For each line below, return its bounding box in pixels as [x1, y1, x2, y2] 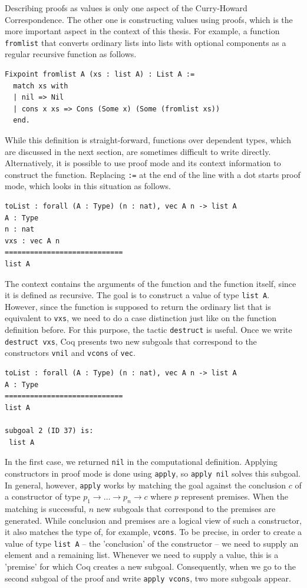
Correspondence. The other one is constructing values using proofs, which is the [5, 13, 293, 25]
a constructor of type [5, 490, 81, 503]
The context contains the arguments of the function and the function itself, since [5, 277, 296, 289]
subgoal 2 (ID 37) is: [5, 427, 94, 435]
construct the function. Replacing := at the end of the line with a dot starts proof [5, 168, 301, 180]
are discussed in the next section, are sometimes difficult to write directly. [5, 145, 271, 157]
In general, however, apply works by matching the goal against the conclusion [5, 478, 286, 491]
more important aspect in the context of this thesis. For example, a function [5, 25, 280, 37]
